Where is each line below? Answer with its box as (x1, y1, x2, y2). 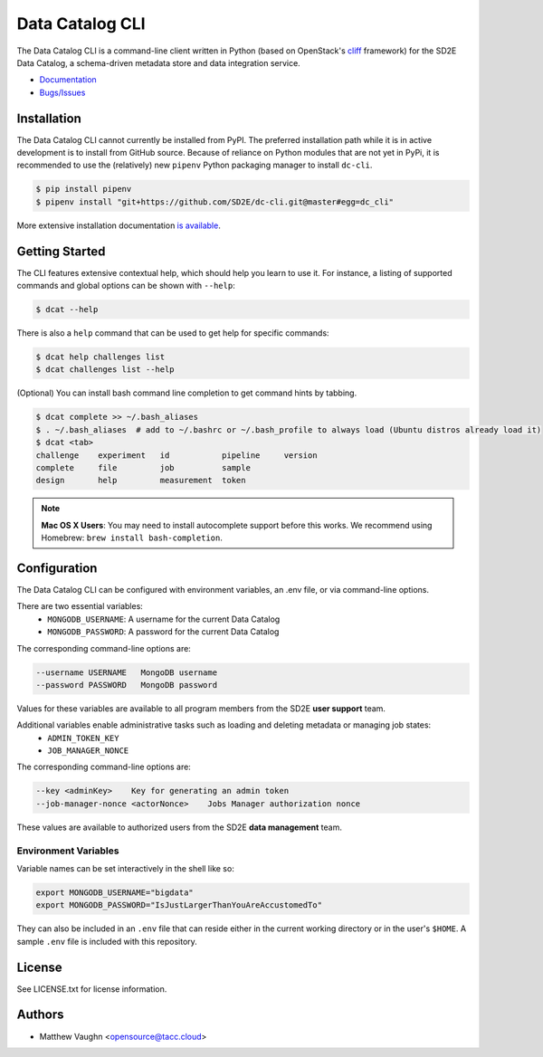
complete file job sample (35, 462, 251, 472)
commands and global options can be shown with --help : (16, 281, 235, 291)
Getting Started (16, 243, 106, 259)
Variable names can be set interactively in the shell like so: (16, 862, 234, 873)
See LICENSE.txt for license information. (16, 983, 167, 995)
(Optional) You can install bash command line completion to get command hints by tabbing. (16, 387, 357, 398)
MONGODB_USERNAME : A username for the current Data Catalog (47, 614, 281, 624)
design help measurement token (35, 475, 246, 486)
